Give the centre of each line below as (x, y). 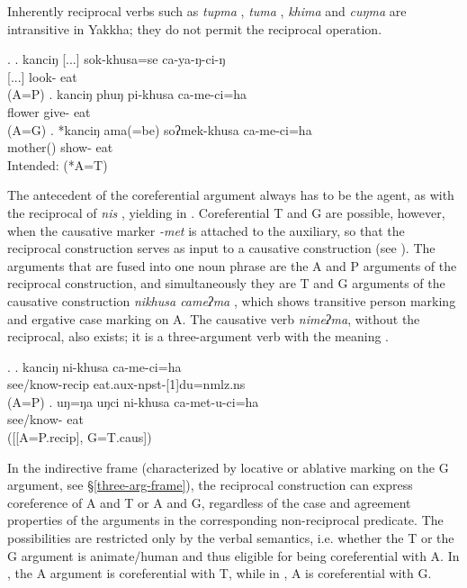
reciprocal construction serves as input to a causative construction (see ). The (221, 248)
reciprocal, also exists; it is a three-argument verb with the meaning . (198, 336)
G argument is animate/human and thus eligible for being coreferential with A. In (233, 555)
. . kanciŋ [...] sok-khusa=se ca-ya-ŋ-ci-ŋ (117, 59)
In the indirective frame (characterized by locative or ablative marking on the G (228, 467)
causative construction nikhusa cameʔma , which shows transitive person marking (232, 300)
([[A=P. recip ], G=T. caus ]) (80, 437)
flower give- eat (49, 111)
